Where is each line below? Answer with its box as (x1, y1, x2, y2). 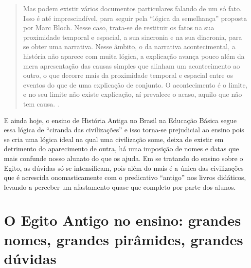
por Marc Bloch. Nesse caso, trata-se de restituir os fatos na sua (23, 22, 215, 33)
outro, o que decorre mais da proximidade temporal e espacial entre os (23, 70, 233, 80)
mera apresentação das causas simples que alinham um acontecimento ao (23, 60, 240, 71)
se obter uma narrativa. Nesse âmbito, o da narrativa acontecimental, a (23, 41, 235, 52)
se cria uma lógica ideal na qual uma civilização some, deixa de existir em (4, 134, 224, 144)
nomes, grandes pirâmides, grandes (4, 229, 243, 249)
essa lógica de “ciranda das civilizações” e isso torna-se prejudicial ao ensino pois (4, 125, 244, 135)
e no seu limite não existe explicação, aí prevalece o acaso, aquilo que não (23, 89, 242, 99)
